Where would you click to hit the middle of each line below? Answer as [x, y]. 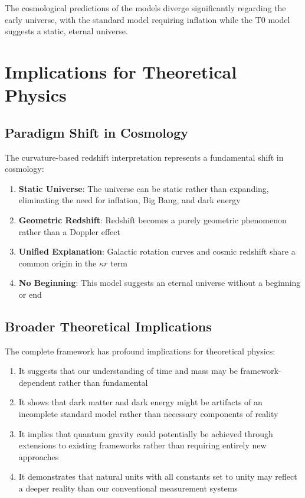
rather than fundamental [103, 382]
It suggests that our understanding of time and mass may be [128, 371]
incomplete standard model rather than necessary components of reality [148, 414]
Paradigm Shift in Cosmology [96, 132]
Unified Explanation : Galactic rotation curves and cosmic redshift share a [157, 251]
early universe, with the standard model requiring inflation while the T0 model [147, 19]
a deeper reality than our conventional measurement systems [128, 488]
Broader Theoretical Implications [108, 326]
